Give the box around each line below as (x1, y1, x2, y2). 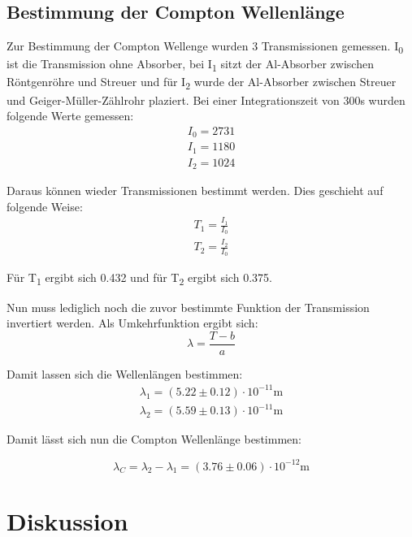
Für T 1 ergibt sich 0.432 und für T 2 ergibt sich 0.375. (7, 269, 272, 288)
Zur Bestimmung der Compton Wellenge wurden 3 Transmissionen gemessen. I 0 (7, 37, 404, 56)
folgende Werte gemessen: (7, 107, 134, 124)
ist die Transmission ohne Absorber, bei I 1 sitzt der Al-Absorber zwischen (7, 55, 374, 75)
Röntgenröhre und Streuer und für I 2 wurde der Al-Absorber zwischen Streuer (7, 73, 397, 93)
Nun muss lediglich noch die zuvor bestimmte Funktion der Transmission (7, 298, 370, 315)
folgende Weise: (7, 197, 83, 214)
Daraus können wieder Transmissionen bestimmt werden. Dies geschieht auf (7, 182, 384, 199)
